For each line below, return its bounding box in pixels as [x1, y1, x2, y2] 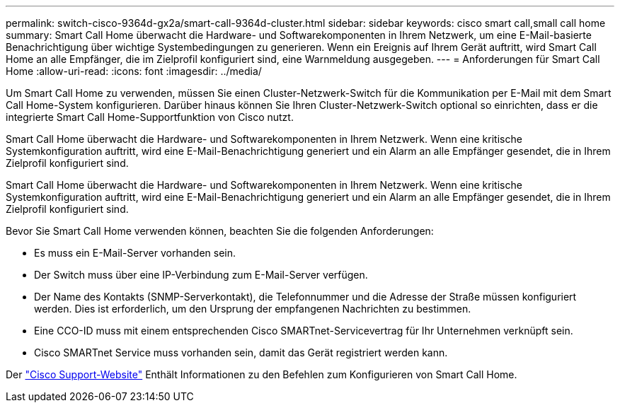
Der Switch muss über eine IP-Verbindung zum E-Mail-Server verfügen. [34, 269, 368, 281]
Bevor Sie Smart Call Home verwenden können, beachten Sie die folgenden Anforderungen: [6, 225, 434, 237]
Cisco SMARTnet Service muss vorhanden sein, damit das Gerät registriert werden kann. [34, 346, 448, 359]
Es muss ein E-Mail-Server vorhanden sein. [34, 247, 236, 259]
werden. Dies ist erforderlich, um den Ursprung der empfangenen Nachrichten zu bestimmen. [34, 303, 471, 315]
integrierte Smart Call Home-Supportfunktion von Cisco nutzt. [6, 111, 294, 123]
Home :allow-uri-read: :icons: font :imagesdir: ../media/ [6, 65, 262, 77]
